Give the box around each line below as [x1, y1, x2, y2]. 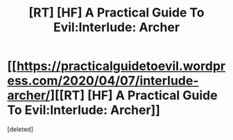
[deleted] [7, 125, 33, 133]
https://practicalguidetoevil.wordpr [16, 59, 226, 74]
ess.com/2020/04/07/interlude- [7, 73, 199, 89]
